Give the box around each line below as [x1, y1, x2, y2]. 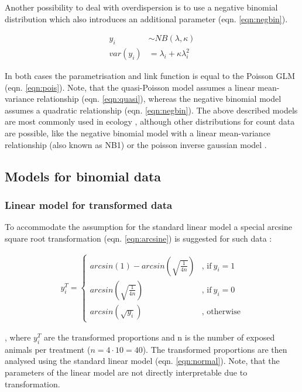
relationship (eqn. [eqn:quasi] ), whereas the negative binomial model [36, 92, 282, 105]
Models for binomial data [5, 167, 162, 185]
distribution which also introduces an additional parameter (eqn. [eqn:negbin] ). [5, 12, 288, 25]
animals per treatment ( [5, 343, 91, 355]
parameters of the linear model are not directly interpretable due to [5, 366, 248, 378]
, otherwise [201, 307, 241, 316]
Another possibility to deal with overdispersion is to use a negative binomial [5, 1, 278, 13]
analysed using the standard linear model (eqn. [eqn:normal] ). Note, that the [5, 355, 280, 367]
